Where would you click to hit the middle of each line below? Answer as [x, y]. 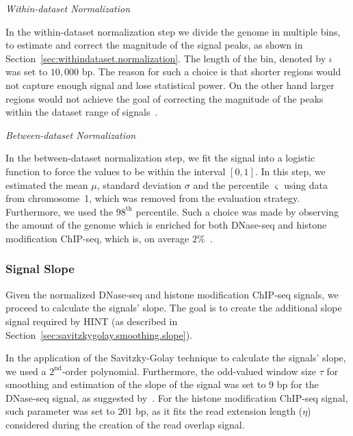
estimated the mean [47, 184]
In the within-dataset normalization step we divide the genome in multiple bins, [173, 31]
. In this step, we [290, 171]
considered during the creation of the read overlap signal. [125, 425]
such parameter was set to [60, 411]
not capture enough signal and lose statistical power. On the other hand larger [170, 85]
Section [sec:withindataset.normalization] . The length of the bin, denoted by [166, 58]
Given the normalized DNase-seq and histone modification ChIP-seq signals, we [172, 294]
